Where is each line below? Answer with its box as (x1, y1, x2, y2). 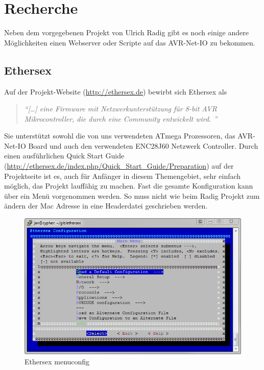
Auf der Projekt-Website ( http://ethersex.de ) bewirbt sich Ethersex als (4, 86, 227, 97)
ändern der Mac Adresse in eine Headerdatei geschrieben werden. (4, 200, 208, 211)
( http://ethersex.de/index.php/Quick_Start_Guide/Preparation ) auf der (4, 160, 234, 171)
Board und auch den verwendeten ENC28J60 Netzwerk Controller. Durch (28, 140, 258, 151)
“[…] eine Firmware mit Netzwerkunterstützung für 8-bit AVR (24, 103, 217, 114)
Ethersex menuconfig (25, 356, 90, 366)
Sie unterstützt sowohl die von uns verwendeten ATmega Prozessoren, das (4, 130, 235, 141)
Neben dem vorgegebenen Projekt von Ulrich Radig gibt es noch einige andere (4, 27, 249, 38)
